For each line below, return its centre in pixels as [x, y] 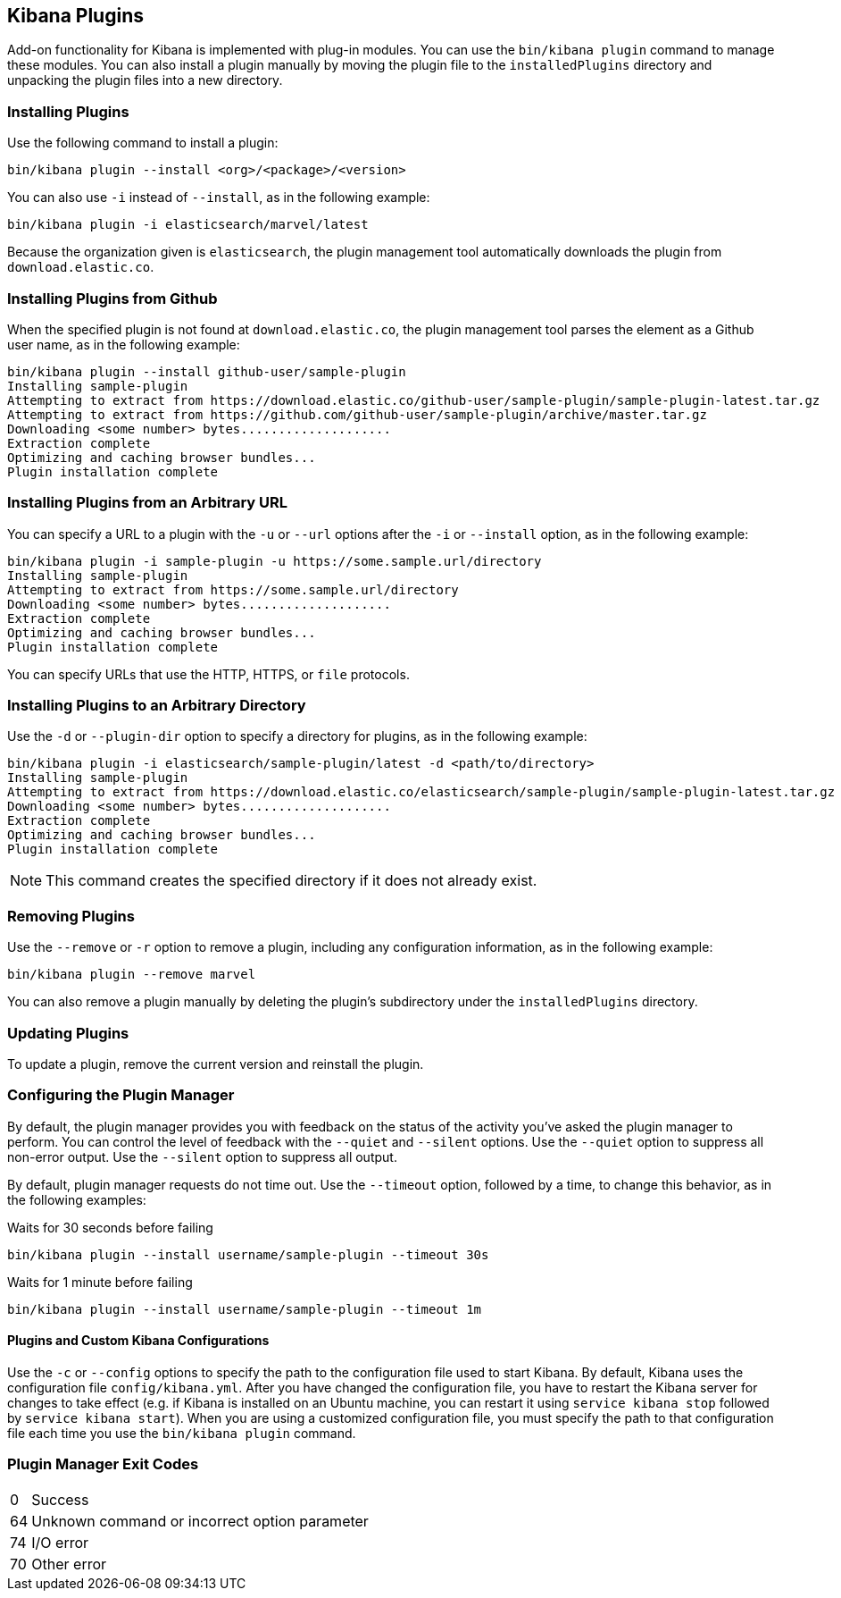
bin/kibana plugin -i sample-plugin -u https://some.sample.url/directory [275, 561]
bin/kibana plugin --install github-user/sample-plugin [207, 371]
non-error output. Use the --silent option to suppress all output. [202, 1156]
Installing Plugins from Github [112, 298]
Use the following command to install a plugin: [143, 143]
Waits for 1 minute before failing [100, 1282]
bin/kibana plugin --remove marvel [132, 975]
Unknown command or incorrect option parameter [200, 1521]
